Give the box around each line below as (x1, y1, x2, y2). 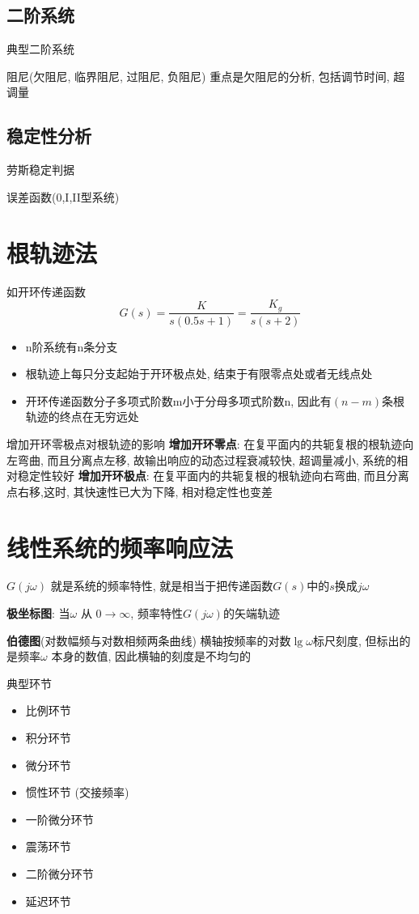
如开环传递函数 (6, 283, 86, 300)
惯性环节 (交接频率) (25, 784, 129, 801)
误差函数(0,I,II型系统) (6, 188, 120, 205)
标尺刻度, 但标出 (312, 631, 400, 648)
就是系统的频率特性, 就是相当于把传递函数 (50, 577, 273, 594)
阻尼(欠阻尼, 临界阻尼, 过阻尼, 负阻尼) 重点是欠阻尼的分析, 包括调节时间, (6, 67, 390, 84)
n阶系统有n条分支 (25, 338, 118, 355)
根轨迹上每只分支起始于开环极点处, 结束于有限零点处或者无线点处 (25, 365, 373, 382)
